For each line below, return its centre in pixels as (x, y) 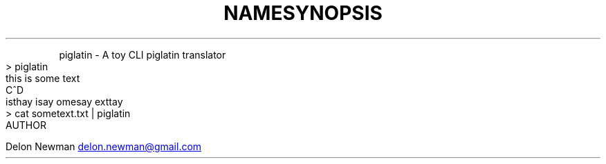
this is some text (43, 78)
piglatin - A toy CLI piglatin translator (143, 54)
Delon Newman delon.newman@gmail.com (104, 146)
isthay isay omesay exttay (64, 101)
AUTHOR (26, 125)
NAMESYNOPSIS (303, 13)
